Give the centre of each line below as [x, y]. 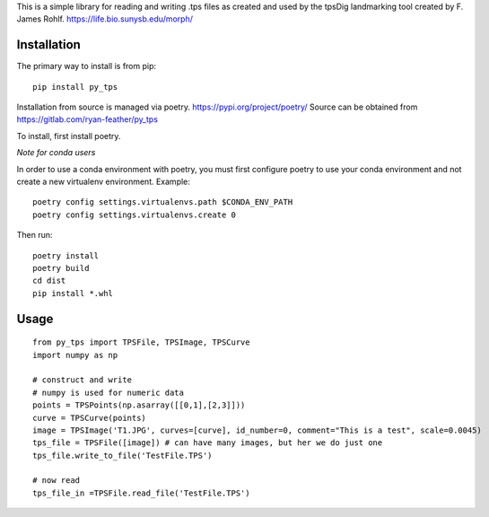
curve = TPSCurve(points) [90, 418]
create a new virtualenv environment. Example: [103, 182]
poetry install [66, 255]
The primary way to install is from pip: [87, 66]
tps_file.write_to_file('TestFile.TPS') [122, 455]
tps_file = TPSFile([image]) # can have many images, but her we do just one [208, 443]
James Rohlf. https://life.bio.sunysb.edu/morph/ [105, 19]
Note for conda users [56, 153]
